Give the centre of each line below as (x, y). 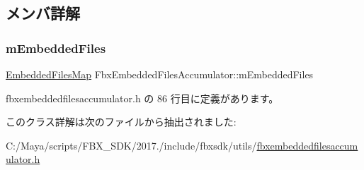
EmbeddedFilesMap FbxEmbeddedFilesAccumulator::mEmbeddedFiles (160, 74)
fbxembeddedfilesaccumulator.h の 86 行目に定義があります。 (142, 98)
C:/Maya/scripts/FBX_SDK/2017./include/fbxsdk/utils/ (131, 145)
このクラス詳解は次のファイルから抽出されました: (121, 122)
